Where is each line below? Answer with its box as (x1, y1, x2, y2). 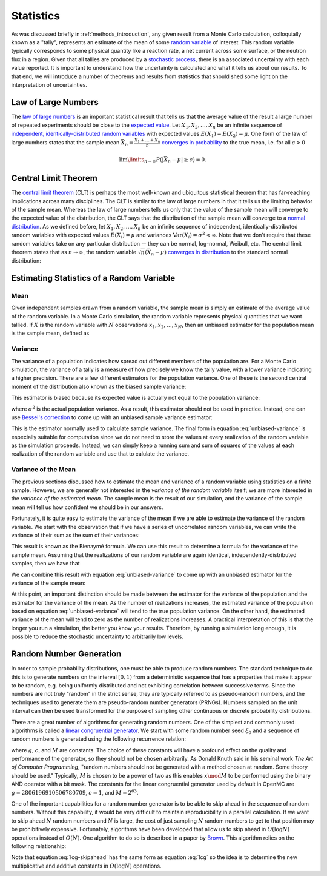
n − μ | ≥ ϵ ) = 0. (167, 157, 207, 164)
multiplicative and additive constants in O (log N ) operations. (11, 862, 162, 869)
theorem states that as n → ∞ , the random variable (11, 249, 136, 256)
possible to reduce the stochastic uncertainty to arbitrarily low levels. (11, 633, 184, 640)
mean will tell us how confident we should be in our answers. (11, 504, 163, 511)
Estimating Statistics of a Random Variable (11, 273, 176, 283)
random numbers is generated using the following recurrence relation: (11, 735, 187, 743)
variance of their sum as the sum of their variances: (11, 531, 140, 539)
